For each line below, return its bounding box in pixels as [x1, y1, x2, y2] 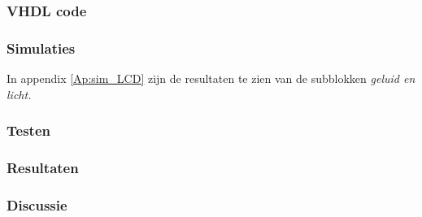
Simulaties [7, 37, 76, 58]
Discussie [7, 194, 67, 215]
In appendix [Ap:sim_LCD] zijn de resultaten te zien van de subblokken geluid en [7, 70, 415, 87]
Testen [7, 120, 50, 141]
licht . [7, 85, 32, 102]
